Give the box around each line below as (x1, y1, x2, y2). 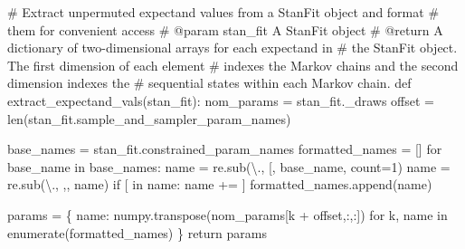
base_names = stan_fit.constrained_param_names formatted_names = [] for (7, 139, 442, 158)
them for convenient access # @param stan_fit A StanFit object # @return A (7, 20, 443, 39)
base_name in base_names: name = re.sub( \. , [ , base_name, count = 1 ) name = (7, 157, 451, 176)
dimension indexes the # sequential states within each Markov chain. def (7, 73, 412, 92)
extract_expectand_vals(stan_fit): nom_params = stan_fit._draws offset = (7, 91, 434, 110)
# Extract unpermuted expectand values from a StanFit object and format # (7, 3, 440, 21)
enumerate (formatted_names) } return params (7, 223, 267, 242)
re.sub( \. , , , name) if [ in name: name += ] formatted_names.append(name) (7, 175, 432, 194)
